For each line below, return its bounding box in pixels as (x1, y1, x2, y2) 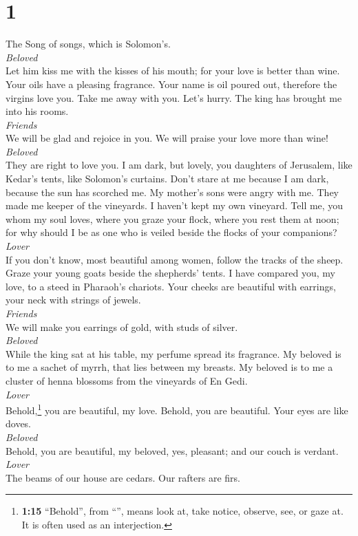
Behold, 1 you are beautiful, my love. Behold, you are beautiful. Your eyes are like (6, 401, 348, 417)
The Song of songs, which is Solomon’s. (6, 36, 171, 51)
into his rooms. (6, 104, 69, 118)
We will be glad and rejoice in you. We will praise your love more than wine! (6, 131, 328, 145)
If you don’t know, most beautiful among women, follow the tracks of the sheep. (6, 252, 344, 266)
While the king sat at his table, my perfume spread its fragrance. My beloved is (6, 346, 341, 361)
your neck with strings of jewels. (6, 292, 141, 307)
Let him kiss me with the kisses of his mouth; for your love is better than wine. (6, 63, 340, 78)
